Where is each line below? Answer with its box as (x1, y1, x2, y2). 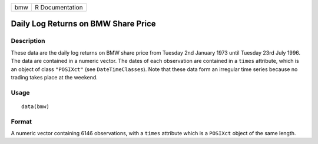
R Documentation (35, 4, 83, 11)
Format (11, 118, 32, 126)
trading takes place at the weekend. (11, 73, 98, 81)
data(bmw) (21, 103, 49, 110)
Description (11, 37, 45, 45)
